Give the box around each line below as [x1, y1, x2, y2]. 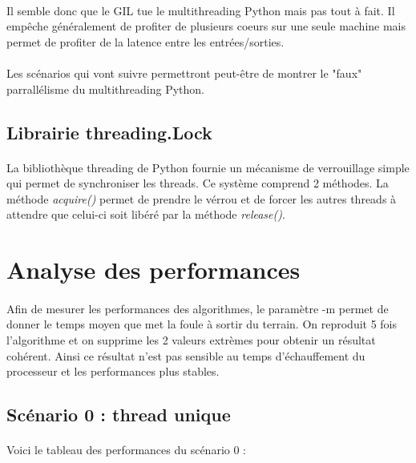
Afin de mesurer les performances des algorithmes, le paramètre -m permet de [6, 300, 389, 316]
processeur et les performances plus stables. [6, 363, 220, 380]
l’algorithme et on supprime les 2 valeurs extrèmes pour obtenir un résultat [6, 332, 376, 348]
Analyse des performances [6, 253, 301, 286]
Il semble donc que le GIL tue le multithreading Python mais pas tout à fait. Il [6, 2, 395, 18]
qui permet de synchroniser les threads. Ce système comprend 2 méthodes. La [6, 175, 389, 191]
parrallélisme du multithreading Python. [6, 80, 205, 97]
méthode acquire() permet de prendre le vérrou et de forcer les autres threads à [6, 190, 397, 207]
